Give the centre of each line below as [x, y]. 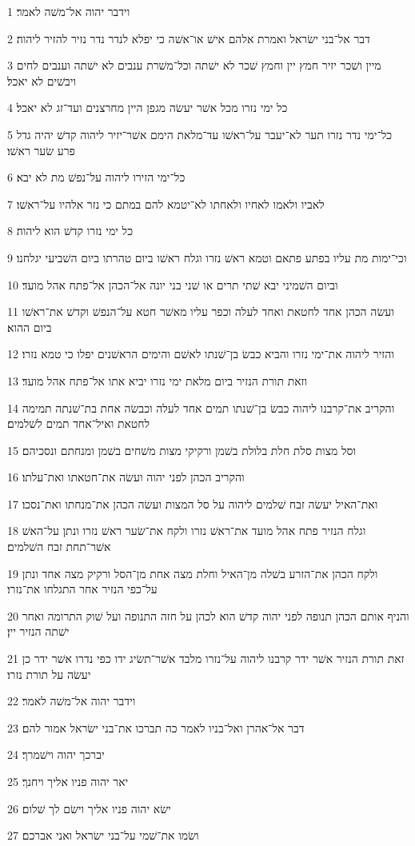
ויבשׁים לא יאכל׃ [42, 80]
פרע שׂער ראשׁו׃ [41, 150]
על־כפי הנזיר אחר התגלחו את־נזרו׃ [82, 589]
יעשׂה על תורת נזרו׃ [49, 674]
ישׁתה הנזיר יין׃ [38, 631]
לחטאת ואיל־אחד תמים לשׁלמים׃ [79, 423]
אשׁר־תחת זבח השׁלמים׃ [59, 547]
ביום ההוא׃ [30, 327]
